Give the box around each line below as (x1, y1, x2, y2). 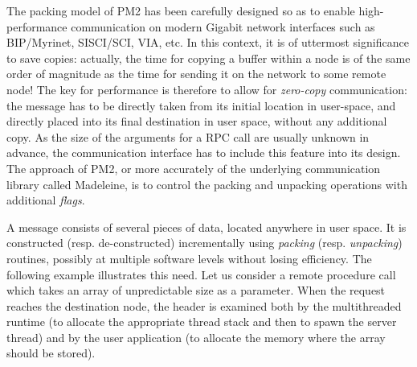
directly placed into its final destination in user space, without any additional (6, 113, 387, 130)
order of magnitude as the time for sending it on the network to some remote (6, 65, 386, 82)
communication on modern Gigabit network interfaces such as (71, 18, 375, 35)
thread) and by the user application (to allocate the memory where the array (6, 328, 386, 345)
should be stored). (6, 344, 96, 361)
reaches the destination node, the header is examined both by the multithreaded (6, 297, 402, 314)
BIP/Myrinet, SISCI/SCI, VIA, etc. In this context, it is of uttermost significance (6, 34, 409, 51)
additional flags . (6, 192, 85, 208)
